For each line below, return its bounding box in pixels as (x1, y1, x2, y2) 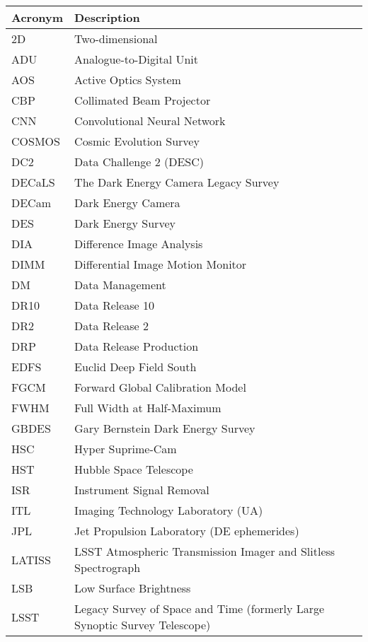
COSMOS (11, 133, 60, 149)
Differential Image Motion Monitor (74, 256, 247, 272)
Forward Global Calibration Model (74, 379, 246, 395)
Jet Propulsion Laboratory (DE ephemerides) (74, 523, 299, 539)
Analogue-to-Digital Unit (74, 51, 199, 67)
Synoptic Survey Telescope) (74, 617, 211, 633)
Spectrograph (74, 559, 141, 576)
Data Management (74, 276, 166, 293)
